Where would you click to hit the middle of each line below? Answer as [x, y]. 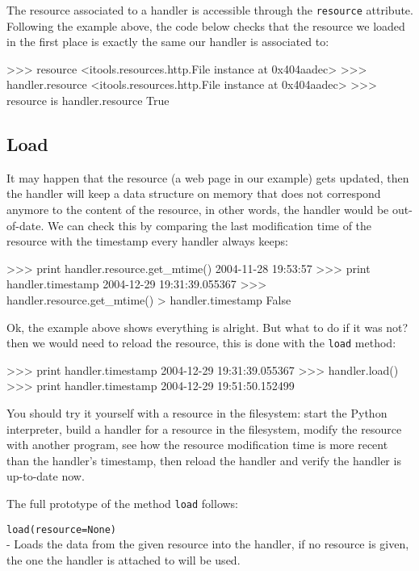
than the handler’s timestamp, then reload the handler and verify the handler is [204, 460]
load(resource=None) [62, 529]
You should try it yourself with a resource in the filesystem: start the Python [197, 413]
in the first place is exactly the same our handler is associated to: [168, 42]
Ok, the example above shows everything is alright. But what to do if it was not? [207, 327]
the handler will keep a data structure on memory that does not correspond [194, 193]
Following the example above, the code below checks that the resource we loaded [206, 25]
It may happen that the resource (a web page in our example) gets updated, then [208, 177]
